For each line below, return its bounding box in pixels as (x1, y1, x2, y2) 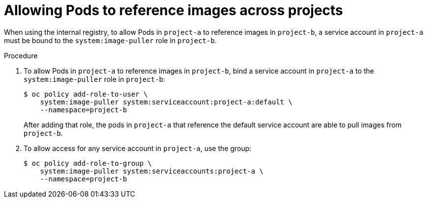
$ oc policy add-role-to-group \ (24, 159, 152, 167)
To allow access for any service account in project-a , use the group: (24, 144, 252, 152)
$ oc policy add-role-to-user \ (24, 90, 148, 98)
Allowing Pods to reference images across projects (4, 2, 343, 19)
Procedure (4, 51, 38, 60)
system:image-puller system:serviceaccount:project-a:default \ (40, 98, 293, 106)
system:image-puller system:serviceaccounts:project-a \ (40, 167, 264, 175)
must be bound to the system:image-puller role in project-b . (4, 36, 217, 45)
